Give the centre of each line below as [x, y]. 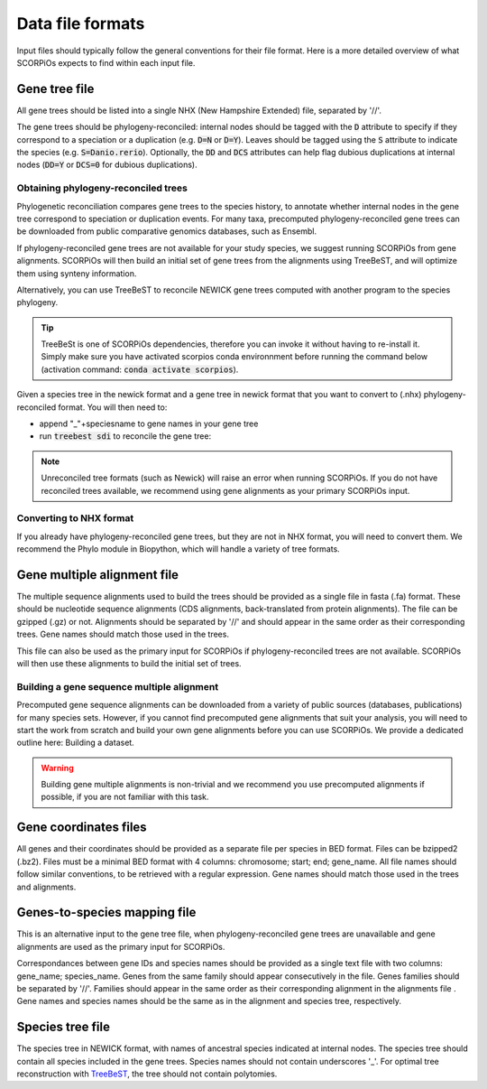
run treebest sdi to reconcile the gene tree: [125, 436]
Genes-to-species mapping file [106, 912]
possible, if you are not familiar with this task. [125, 797]
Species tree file [63, 1027]
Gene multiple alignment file [98, 575]
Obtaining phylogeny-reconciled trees [102, 188]
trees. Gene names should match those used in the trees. [123, 634]
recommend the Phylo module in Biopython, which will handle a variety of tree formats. [178, 549]
